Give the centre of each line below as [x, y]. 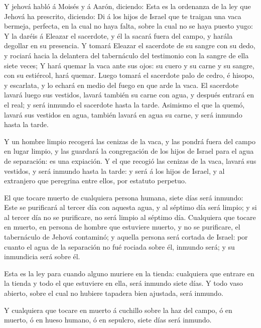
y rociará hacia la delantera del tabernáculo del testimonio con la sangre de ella [126, 55]
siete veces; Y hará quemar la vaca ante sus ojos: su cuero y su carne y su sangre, [129, 65]
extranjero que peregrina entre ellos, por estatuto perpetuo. [95, 181]
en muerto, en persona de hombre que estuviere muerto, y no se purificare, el [122, 227]
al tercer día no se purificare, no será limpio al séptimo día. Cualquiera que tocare [130, 217]
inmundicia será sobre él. [42, 256]
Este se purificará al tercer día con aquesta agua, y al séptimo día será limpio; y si [130, 207]
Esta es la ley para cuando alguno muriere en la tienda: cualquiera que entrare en [129, 273]
